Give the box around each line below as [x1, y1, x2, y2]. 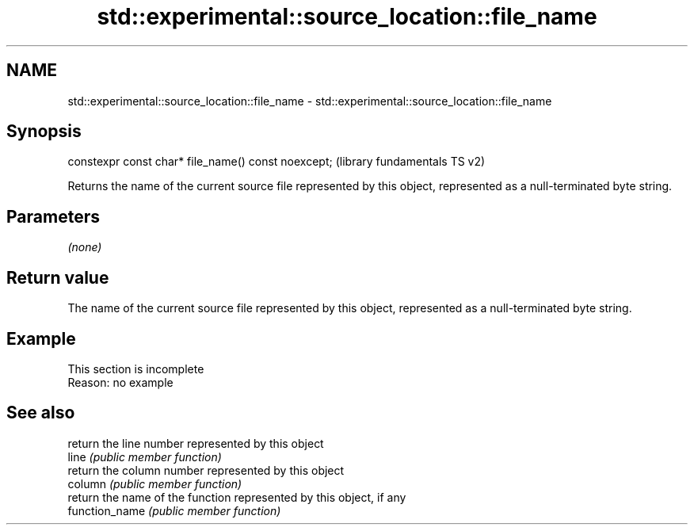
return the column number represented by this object [67, 463, 345, 477]
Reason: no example [67, 375, 173, 389]
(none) [67, 240, 102, 254]
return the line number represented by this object [67, 436, 324, 450]
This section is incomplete [67, 361, 204, 376]
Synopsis [6, 121, 82, 142]
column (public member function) [67, 476, 242, 491]
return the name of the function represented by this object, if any [67, 490, 406, 504]
